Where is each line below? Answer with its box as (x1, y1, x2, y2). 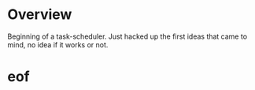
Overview (7, 6, 72, 24)
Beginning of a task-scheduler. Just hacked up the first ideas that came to (7, 32, 248, 41)
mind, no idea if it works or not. (7, 39, 109, 49)
